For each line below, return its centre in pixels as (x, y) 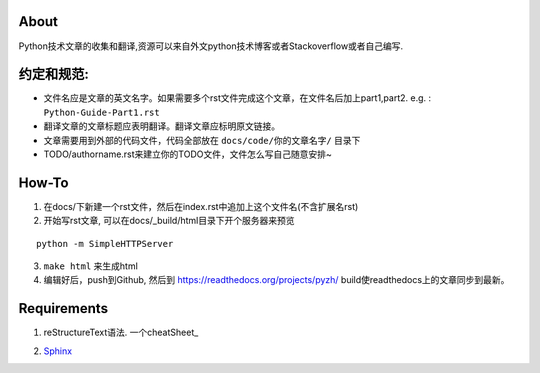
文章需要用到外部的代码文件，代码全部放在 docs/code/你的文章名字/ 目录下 (202, 140)
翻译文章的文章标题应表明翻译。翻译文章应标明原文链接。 (161, 126)
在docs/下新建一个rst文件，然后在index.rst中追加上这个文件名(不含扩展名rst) (201, 206)
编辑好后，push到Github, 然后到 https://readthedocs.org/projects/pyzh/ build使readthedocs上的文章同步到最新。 (276, 280)
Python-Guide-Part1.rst (101, 112)
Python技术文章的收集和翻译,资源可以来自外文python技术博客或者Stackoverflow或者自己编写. (211, 46)
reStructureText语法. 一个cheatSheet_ (121, 332)
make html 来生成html (91, 266)
